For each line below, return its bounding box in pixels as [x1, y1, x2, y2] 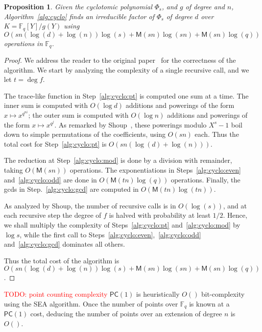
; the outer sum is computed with [28, 110, 129, 120]
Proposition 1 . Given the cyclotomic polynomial [4, 1, 152, 11]
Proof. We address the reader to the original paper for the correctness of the [4, 55, 236, 65]
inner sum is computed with [4, 100, 88, 110]
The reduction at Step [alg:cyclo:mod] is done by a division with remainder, [4, 155, 232, 165]
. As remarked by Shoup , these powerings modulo [54, 119, 207, 129]
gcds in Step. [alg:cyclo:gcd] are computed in [4, 184, 139, 194]
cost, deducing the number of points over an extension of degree [30, 308, 222, 319]
